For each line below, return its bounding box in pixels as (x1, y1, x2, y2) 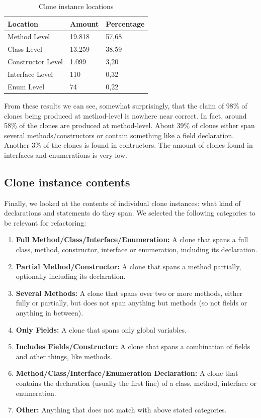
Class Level (8, 44, 42, 54)
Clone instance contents (4, 174, 130, 189)
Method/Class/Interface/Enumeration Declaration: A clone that (16, 368, 238, 378)
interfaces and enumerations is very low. (4, 149, 127, 160)
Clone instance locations (39, 1, 114, 11)
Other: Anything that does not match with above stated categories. (16, 404, 227, 415)
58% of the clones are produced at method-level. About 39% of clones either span (4, 120, 255, 131)
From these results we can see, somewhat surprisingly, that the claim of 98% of (4, 100, 247, 111)
